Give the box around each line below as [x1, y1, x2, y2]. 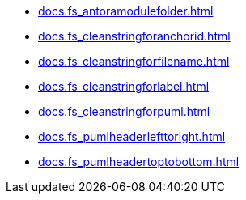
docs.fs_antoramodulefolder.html [38, 4, 214, 18]
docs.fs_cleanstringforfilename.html [38, 54, 230, 68]
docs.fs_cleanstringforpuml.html [38, 104, 210, 118]
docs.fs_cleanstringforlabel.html [38, 79, 210, 93]
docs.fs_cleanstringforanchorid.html [38, 29, 231, 43]
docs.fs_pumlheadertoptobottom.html [38, 155, 240, 168]
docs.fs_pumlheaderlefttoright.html [38, 130, 226, 143]
